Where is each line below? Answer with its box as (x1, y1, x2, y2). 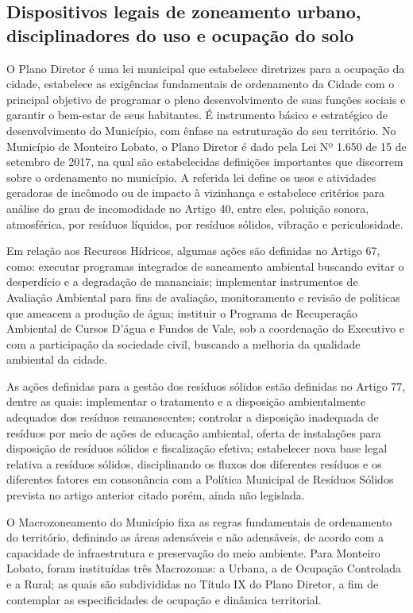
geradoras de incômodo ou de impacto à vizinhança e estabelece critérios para (6, 184, 384, 201)
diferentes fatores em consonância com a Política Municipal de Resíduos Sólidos (6, 471, 394, 488)
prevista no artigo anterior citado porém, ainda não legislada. (6, 487, 305, 503)
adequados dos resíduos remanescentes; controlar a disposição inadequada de (6, 409, 379, 426)
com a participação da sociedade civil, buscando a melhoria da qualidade (6, 335, 361, 352)
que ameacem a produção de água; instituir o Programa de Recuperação (6, 304, 358, 321)
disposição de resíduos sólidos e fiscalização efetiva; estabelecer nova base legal (6, 440, 388, 457)
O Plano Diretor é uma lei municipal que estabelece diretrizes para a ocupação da (6, 60, 405, 76)
